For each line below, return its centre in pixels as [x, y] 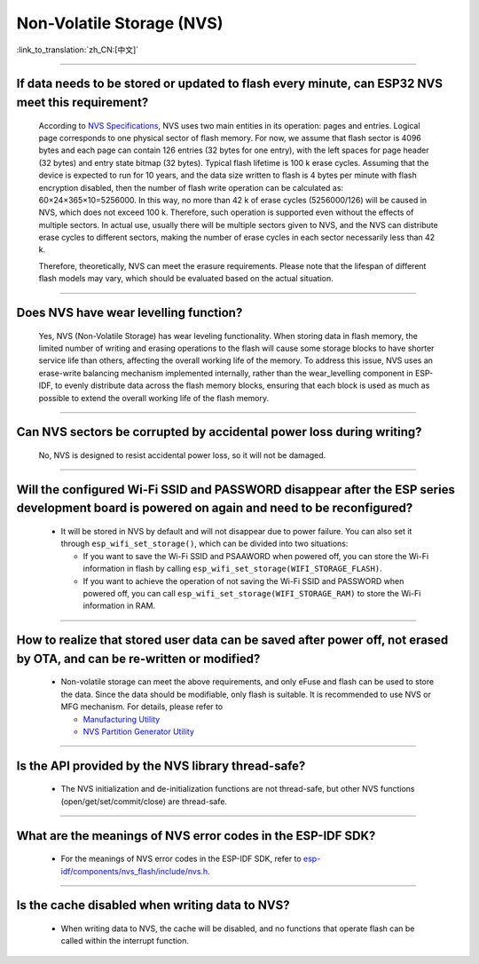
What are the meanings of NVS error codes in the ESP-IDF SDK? [196, 836]
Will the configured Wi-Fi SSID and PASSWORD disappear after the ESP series [236, 490]
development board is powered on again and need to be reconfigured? [215, 508]
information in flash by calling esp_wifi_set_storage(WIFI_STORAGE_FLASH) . [232, 569]
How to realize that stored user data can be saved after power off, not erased [232, 640]
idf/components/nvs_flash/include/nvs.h [134, 871]
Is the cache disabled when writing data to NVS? [153, 905]
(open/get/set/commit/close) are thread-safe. [144, 801]
